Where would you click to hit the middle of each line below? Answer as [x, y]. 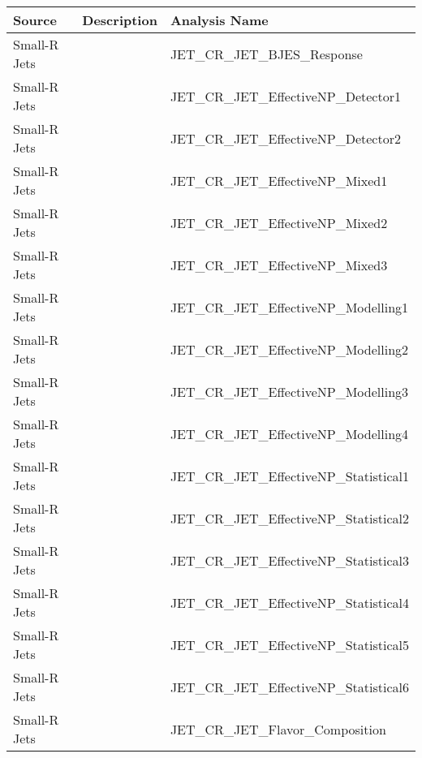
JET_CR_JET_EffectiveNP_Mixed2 [279, 222]
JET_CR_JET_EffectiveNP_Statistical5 [289, 644]
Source [35, 20]
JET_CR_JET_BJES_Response [266, 54]
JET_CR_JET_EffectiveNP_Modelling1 [289, 307]
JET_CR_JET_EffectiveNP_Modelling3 [289, 391]
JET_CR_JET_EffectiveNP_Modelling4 [289, 433]
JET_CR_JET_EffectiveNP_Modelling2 [289, 349]
